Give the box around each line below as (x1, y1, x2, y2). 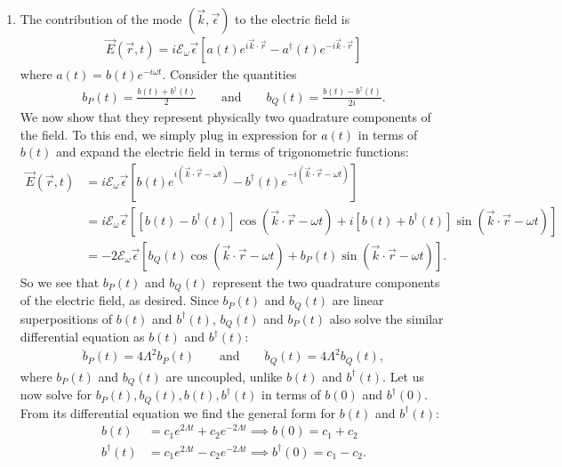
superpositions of (20, 309, 113, 327)
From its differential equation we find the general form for (20, 403, 336, 422)
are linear (332, 291, 384, 310)
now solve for (20, 385, 92, 404)
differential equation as (20, 327, 145, 346)
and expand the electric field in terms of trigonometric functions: (56, 142, 409, 161)
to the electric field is (235, 10, 350, 28)
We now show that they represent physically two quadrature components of (20, 108, 431, 126)
